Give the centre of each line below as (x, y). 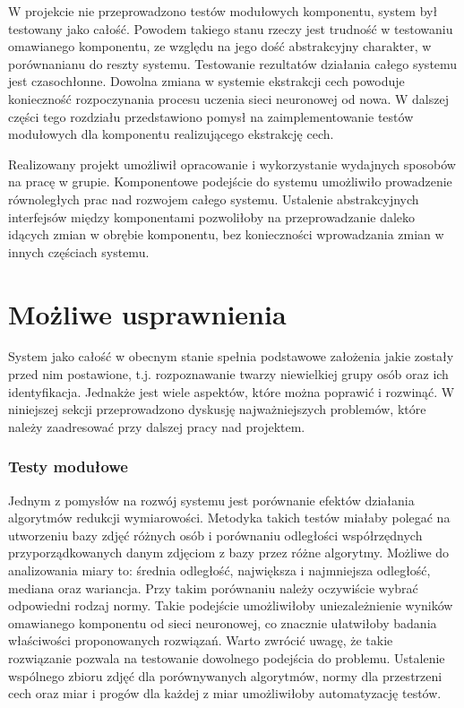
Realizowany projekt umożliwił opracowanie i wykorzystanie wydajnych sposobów (232, 164)
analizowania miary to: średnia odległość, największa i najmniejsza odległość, (219, 570)
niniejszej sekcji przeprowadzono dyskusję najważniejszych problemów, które (217, 409)
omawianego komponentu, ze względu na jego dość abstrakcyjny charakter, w (220, 46)
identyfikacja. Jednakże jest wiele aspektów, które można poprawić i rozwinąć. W (232, 391)
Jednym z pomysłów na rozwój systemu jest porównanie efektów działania (211, 500)
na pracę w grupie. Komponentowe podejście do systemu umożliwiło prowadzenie (230, 181)
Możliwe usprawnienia (147, 313)
